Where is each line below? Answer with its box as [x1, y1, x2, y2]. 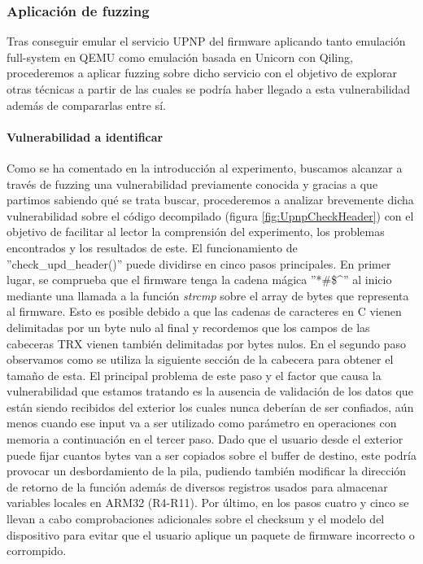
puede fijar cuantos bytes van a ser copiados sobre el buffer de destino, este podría [7, 446, 416, 463]
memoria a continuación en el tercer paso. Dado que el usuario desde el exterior [7, 431, 403, 448]
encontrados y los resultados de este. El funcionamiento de [7, 238, 298, 256]
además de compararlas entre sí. [7, 96, 166, 113]
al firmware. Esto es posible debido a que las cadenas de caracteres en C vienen [7, 303, 402, 320]
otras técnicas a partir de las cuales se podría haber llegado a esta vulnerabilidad [7, 81, 411, 97]
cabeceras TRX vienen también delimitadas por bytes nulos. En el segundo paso [7, 334, 406, 352]
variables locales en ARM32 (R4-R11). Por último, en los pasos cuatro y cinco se [7, 494, 409, 511]
